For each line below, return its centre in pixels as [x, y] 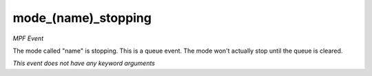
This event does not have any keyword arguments [84, 63]
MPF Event [28, 38]
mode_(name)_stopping [82, 18]
